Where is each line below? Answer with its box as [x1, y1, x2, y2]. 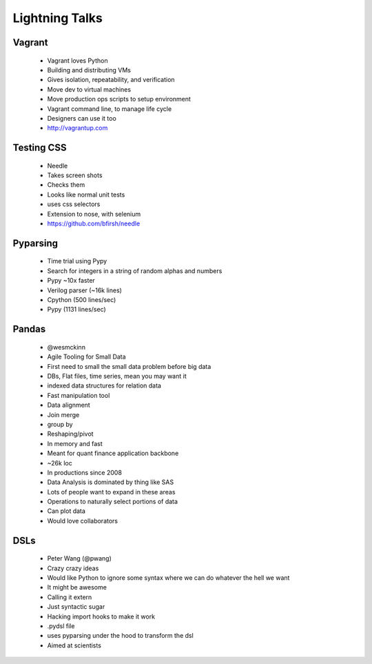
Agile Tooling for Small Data [47, 352, 127, 361]
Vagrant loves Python [47, 56, 108, 65]
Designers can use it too [47, 114, 116, 122]
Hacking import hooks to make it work [47, 612, 155, 621]
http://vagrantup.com [47, 124, 108, 132]
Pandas [12, 323, 46, 335]
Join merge [47, 410, 80, 419]
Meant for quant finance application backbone [47, 449, 179, 458]
